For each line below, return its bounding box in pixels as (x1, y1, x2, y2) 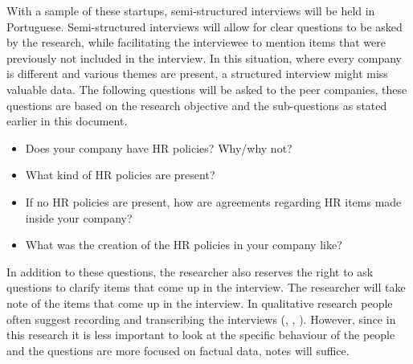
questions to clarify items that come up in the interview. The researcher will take (6, 279, 406, 296)
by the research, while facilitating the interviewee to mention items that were (6, 34, 386, 51)
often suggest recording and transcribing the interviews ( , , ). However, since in (6, 310, 396, 327)
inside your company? (25, 209, 133, 226)
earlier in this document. (6, 112, 128, 129)
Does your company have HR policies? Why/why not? (25, 139, 292, 156)
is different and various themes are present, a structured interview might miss (6, 65, 388, 82)
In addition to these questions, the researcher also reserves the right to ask (6, 263, 374, 280)
